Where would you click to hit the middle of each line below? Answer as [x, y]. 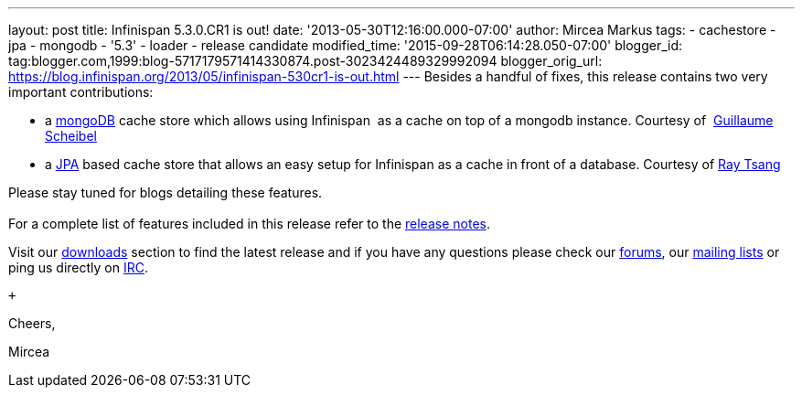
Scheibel [71, 136]
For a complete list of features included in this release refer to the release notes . [249, 224]
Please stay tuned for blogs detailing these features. [166, 192]
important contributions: [81, 92]
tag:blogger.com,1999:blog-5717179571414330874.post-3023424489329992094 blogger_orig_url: [305, 61]
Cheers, [32, 323]
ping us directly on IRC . [79, 267]
